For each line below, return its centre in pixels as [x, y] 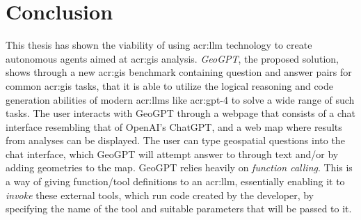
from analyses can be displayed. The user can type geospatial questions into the [175, 140]
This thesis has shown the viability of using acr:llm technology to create [159, 45]
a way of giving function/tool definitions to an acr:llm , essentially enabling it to [175, 181]
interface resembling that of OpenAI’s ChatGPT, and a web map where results [174, 126]
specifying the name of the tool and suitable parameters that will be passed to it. [179, 209]
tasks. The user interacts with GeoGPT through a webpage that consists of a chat [181, 113]
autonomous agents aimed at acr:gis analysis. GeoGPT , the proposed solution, [173, 58]
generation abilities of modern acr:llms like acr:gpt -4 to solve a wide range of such [180, 99]
